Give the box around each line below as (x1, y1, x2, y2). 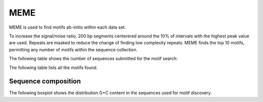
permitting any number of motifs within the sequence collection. (9, 47, 138, 52)
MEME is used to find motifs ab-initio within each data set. (9, 24, 126, 30)
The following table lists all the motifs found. (9, 65, 98, 70)
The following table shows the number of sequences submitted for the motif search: (9, 56, 178, 62)
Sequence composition (9, 77, 81, 85)
